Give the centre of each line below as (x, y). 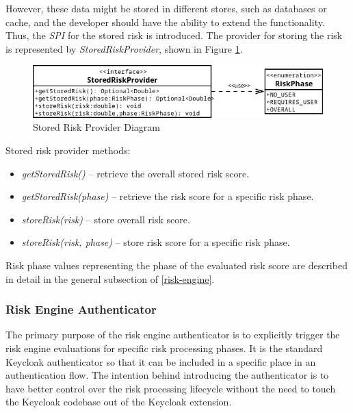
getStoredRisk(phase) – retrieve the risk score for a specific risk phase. (168, 196)
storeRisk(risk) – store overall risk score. (106, 219)
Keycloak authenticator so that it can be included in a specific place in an (161, 361)
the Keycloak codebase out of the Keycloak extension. (119, 402)
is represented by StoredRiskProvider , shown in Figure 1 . (124, 48)
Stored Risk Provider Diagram (96, 127)
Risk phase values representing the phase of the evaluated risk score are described (176, 265)
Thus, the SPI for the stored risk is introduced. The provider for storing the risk (174, 35)
